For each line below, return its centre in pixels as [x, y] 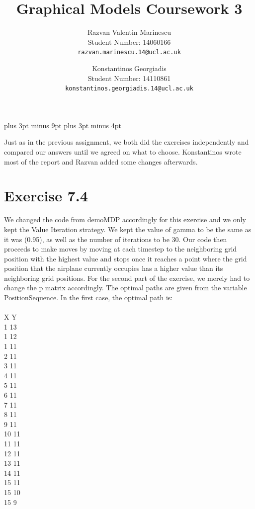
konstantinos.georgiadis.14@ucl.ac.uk [129, 89]
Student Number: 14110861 [129, 78]
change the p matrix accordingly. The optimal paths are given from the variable [126, 288]
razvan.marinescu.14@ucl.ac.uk [129, 52]
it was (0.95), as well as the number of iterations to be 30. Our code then [116, 239]
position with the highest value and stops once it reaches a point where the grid [126, 258]
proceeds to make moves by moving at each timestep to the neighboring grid [121, 249]
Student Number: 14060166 [129, 42]
